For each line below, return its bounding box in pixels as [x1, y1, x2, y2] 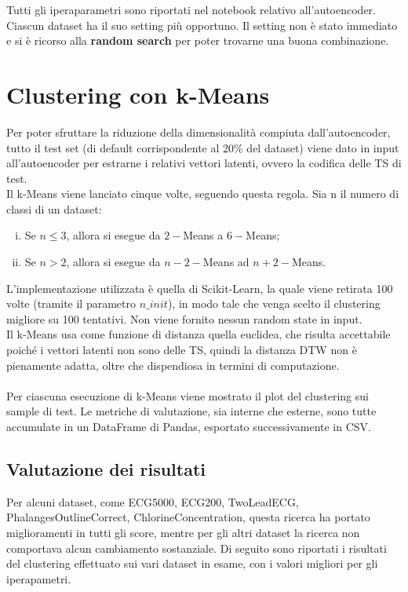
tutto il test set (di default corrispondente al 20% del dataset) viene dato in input [6, 139, 399, 155]
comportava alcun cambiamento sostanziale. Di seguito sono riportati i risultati [6, 539, 387, 556]
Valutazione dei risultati [6, 456, 206, 481]
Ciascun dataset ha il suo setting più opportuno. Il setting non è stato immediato [6, 16, 398, 33]
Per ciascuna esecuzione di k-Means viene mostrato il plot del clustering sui [6, 387, 369, 404]
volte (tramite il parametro [6, 295, 137, 312]
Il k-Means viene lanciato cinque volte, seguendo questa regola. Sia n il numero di [6, 185, 399, 202]
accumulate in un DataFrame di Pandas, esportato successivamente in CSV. [6, 418, 371, 434]
